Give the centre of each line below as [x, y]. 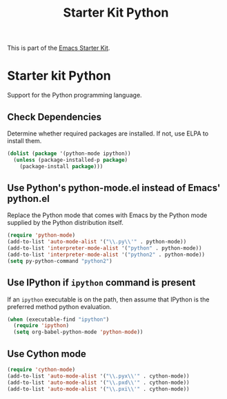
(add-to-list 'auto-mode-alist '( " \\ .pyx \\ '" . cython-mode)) [98, 376]
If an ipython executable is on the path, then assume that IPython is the [108, 299]
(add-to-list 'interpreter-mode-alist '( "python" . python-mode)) [105, 248]
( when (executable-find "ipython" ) [58, 319]
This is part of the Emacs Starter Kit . [59, 48]
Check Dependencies [55, 117]
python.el [28, 198]
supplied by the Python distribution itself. [66, 223]
